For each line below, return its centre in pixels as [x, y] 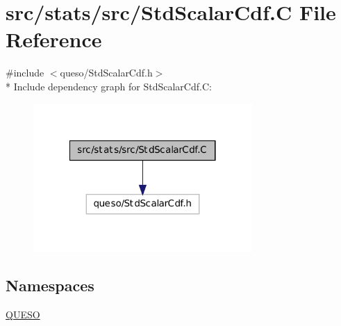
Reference [54, 39]
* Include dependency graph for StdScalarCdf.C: [109, 86]
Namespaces [50, 285]
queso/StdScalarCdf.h [106, 73]
